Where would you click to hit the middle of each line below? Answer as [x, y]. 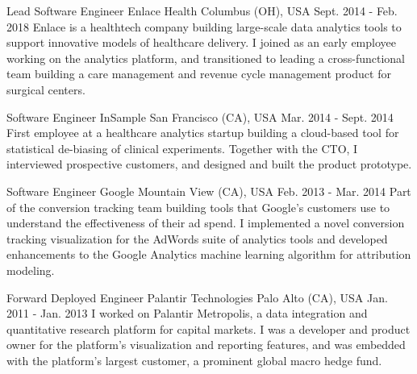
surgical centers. [46, 89]
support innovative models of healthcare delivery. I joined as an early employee [201, 42]
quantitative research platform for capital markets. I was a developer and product [208, 328]
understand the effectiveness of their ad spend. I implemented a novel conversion [206, 223]
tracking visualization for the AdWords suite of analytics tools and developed [197, 238]
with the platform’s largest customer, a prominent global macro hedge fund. [194, 360]
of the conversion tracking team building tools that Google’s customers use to [198, 207]
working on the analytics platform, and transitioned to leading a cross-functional [206, 58]
